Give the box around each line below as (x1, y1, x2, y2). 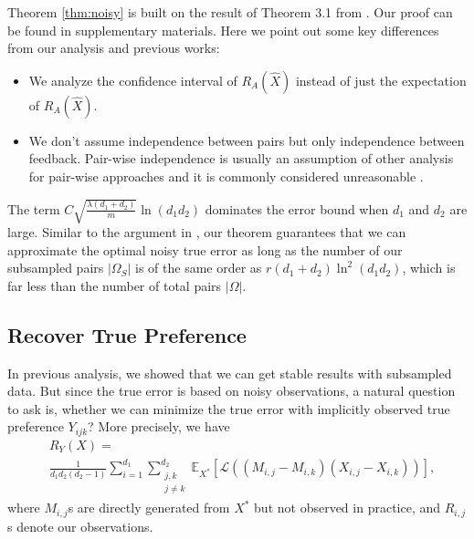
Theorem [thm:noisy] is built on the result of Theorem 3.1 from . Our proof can (7, 3, 453, 21)
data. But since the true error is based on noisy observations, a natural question (7, 381, 456, 400)
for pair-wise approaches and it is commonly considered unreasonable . (28, 166, 424, 185)
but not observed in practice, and (254, 498, 441, 517)
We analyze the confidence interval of (28, 70, 237, 89)
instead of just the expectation (295, 70, 467, 89)
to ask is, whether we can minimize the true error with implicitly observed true (7, 399, 450, 418)
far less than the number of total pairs (7, 275, 222, 295)
